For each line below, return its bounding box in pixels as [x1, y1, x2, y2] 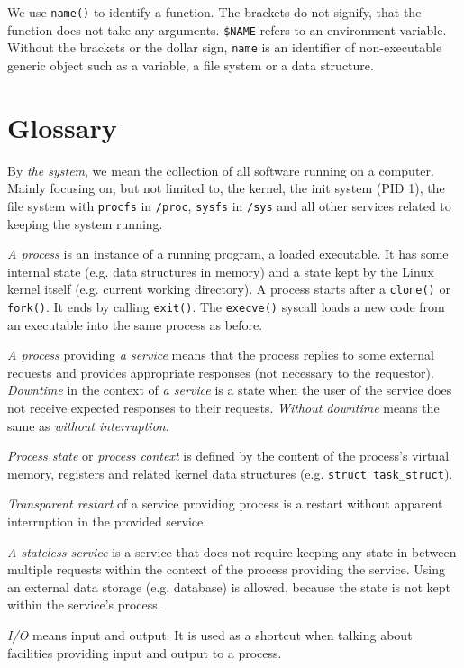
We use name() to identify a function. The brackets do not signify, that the [7, 3, 422, 21]
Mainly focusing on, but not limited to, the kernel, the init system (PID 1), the [7, 178, 445, 197]
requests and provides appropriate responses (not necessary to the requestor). [7, 362, 434, 381]
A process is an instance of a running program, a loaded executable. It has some [7, 244, 449, 263]
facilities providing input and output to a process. [7, 643, 282, 662]
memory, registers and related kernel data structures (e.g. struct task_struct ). [7, 463, 453, 482]
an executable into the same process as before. [7, 315, 263, 334]
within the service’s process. [7, 595, 161, 614]
